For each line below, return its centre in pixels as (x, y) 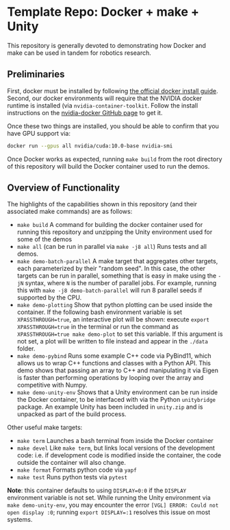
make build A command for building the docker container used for (110, 225)
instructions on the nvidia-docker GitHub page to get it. (85, 112)
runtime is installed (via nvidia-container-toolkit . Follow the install (103, 105)
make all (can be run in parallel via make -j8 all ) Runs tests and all (112, 247)
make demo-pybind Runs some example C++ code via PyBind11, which (114, 356)
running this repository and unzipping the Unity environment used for (115, 232)
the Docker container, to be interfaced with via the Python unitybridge (116, 400)
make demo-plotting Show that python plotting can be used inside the (115, 305)
